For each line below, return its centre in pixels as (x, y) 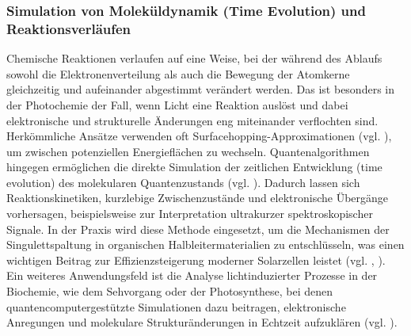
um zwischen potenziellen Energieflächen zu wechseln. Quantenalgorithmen (188, 151)
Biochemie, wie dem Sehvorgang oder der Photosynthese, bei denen (170, 291)
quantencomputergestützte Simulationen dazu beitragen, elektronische (176, 306)
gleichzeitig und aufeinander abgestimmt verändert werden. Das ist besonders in (200, 89)
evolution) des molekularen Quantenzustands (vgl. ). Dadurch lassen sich (183, 182)
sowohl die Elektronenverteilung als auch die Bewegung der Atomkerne (178, 73)
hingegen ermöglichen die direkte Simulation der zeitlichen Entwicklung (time (194, 167)
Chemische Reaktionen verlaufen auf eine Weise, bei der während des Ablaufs (194, 58)
